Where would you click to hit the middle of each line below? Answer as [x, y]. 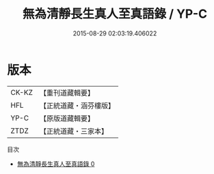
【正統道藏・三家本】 [73, 131]
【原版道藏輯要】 [67, 118]
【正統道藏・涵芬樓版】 [77, 105]
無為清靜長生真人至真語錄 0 [56, 164]
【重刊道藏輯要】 [67, 93]
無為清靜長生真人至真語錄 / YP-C [115, 14]
